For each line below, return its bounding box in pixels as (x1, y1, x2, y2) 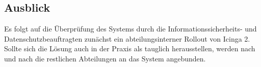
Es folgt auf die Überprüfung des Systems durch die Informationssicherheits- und (4, 23, 257, 34)
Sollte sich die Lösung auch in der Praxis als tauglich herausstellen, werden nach (4, 43, 255, 54)
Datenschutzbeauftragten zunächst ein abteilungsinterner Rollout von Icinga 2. (4, 33, 250, 44)
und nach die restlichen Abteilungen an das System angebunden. (4, 53, 206, 63)
